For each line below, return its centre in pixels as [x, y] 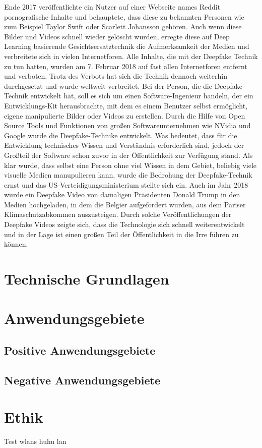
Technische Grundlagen [87, 279]
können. [16, 244]
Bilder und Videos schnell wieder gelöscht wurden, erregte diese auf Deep [117, 36]
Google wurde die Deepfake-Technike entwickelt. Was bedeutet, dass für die [121, 135]
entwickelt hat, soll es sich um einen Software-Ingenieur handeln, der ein [142, 96]
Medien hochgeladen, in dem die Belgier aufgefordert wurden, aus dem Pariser [125, 204]
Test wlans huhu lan [35, 441]
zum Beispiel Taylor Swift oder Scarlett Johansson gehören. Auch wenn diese [123, 26]
